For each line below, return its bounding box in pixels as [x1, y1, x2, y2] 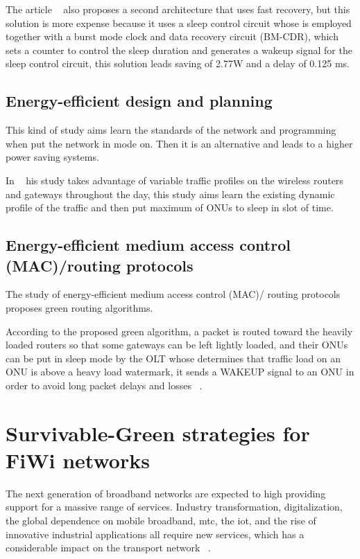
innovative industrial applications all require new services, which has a [6, 526, 305, 541]
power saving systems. [6, 150, 99, 164]
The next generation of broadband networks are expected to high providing [6, 486, 326, 500]
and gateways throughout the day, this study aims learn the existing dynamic [6, 186, 335, 201]
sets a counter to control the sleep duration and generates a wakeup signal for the [6, 42, 352, 57]
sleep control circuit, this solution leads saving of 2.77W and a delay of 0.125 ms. [6, 56, 350, 71]
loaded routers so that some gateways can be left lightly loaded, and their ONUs [6, 337, 348, 352]
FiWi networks [6, 445, 150, 474]
